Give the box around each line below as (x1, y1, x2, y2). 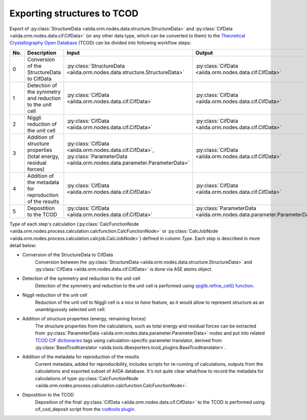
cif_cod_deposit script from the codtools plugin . (35, 406, 136, 412)
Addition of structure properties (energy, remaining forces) (22, 316, 146, 322)
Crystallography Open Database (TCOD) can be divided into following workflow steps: (9, 40, 191, 46)
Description (27, 49, 56, 56)
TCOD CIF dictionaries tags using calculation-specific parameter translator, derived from (35, 337, 222, 343)
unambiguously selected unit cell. (35, 306, 106, 313)
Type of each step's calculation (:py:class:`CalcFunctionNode (9, 220, 139, 227)
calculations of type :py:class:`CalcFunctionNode (35, 375, 139, 381)
